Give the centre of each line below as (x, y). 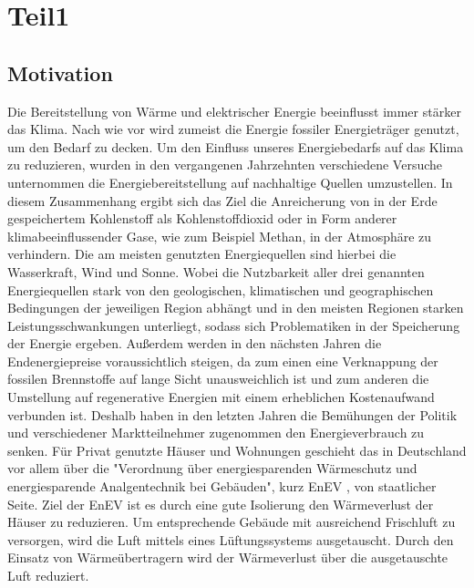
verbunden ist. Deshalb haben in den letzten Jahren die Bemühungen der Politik (232, 414)
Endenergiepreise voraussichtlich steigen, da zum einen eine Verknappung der (223, 361)
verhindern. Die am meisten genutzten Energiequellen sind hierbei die (202, 254)
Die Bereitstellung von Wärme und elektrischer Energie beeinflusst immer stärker (234, 111)
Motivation (60, 72)
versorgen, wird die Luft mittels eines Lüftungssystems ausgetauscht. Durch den (231, 539)
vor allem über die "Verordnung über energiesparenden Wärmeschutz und (212, 468)
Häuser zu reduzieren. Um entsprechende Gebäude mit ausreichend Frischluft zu (232, 522)
